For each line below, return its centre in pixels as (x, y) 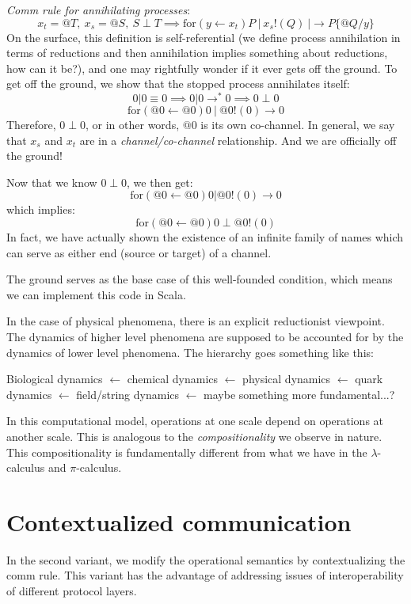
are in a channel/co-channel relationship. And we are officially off (238, 140)
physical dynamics (287, 379)
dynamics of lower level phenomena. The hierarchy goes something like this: (190, 352)
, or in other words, (133, 125)
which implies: (41, 209)
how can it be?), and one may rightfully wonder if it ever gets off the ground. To (202, 68)
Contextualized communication (179, 521)
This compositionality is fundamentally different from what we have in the (187, 452)
